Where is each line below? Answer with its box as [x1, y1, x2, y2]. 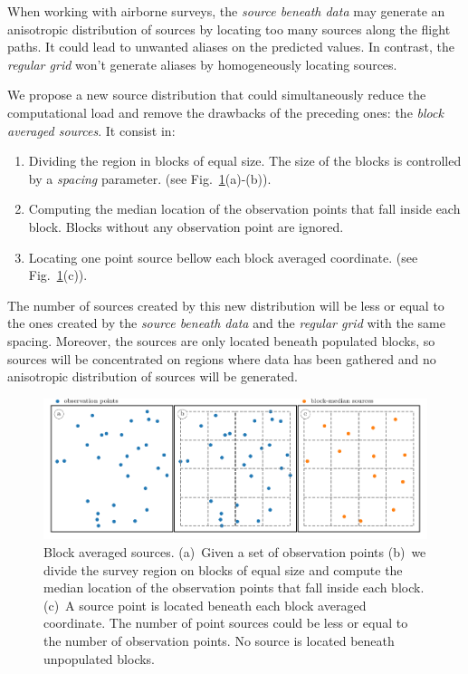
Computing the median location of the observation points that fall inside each [28, 199, 461, 218]
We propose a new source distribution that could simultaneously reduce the [7, 85, 426, 104]
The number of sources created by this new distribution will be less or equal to [7, 295, 444, 314]
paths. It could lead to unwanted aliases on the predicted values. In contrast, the [7, 37, 454, 56]
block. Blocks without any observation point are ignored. [28, 217, 344, 236]
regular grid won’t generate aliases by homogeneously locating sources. [7, 54, 397, 73]
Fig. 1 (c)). [28, 265, 88, 284]
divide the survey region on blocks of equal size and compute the [43, 560, 403, 579]
